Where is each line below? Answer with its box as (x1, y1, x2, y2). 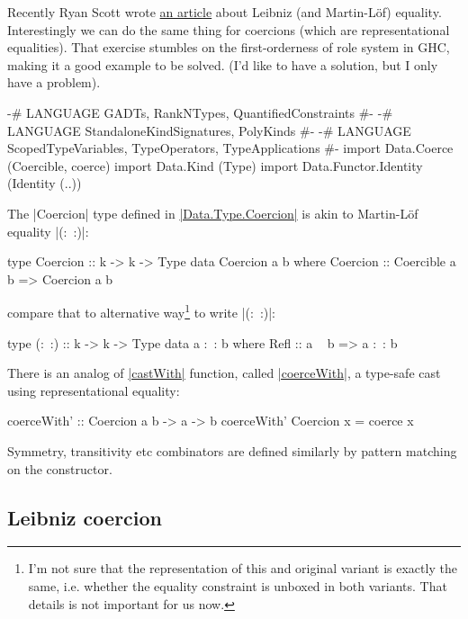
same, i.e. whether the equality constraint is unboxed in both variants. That (28, 576, 447, 595)
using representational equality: (7, 381, 180, 399)
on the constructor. (7, 459, 112, 478)
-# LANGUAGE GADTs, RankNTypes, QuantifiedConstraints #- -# (7, 103, 393, 121)
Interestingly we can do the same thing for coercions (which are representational (7, 20, 450, 39)
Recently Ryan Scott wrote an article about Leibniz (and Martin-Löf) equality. (7, 3, 442, 21)
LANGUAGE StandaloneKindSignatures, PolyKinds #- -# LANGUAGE (7, 121, 411, 139)
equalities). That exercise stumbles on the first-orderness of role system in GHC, (7, 38, 450, 57)
